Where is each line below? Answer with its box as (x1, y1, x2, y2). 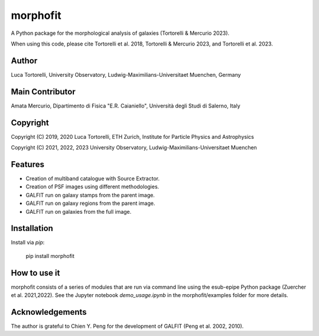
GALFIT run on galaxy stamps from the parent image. (25, 191, 155, 198)
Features (11, 159, 44, 169)
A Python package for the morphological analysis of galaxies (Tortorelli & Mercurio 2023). (11, 30, 230, 37)
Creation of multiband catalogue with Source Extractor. (25, 175, 159, 182)
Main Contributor (11, 86, 76, 97)
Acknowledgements (11, 307, 87, 317)
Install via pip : (11, 239, 45, 246)
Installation (11, 223, 53, 233)
